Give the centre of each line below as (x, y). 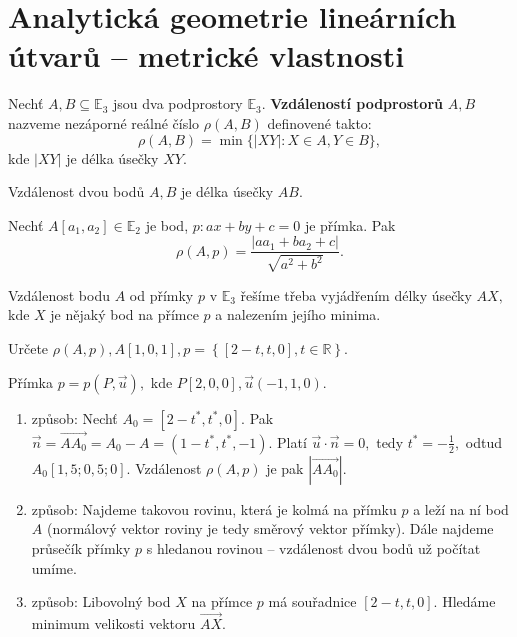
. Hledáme (464, 601)
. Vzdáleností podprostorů (352, 103)
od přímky (161, 294)
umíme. (54, 567)
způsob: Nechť (74, 417)
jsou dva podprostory (177, 103)
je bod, (167, 224)
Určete (28, 347)
